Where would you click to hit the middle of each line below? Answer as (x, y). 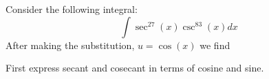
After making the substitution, (70, 45)
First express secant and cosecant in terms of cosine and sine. (135, 68)
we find (215, 45)
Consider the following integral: (72, 9)
